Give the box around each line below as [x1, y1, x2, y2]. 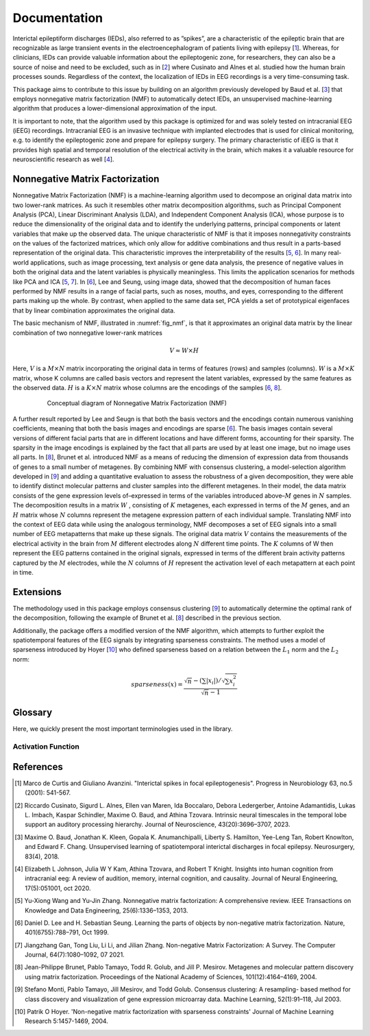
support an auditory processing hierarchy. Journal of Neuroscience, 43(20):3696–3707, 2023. [25, 820, 291, 829]
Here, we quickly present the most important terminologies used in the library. [12, 725, 233, 733]
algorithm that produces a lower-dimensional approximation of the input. [12, 104, 217, 112]
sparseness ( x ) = [131, 680, 183, 688]
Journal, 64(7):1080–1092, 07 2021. [25, 950, 125, 959]
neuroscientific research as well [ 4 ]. [12, 155, 114, 164]
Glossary [12, 707, 53, 719]
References [12, 761, 63, 773]
